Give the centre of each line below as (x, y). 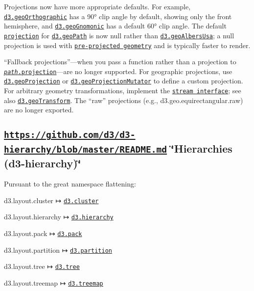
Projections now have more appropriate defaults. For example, (97, 6)
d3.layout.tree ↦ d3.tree (42, 266)
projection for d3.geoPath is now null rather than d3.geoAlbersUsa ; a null (119, 35)
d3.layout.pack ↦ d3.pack (43, 233)
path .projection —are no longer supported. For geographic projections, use (118, 71)
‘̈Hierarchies (202, 148)
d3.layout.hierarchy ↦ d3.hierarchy (59, 217)
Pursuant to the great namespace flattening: (70, 184)
